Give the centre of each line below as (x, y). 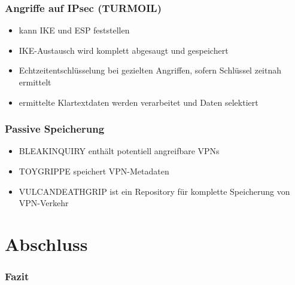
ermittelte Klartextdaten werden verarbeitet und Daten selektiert (139, 102)
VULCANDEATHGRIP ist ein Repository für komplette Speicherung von (154, 191)
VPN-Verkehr (44, 203)
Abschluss (46, 243)
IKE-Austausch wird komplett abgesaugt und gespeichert (124, 50)
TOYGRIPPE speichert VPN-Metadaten (94, 171)
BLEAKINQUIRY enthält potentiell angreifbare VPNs (119, 151)
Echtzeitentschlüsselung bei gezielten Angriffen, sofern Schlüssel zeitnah (150, 70)
